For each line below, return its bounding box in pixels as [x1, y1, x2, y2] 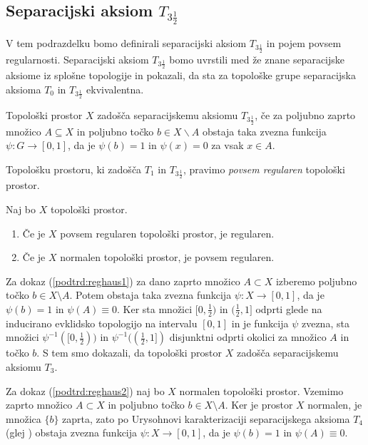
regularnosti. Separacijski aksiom [6, 51, 149, 66]
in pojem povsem [266, 36, 342, 51]
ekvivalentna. [86, 81, 144, 96]
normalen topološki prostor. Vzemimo [179, 383, 344, 398]
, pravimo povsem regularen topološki [183, 161, 345, 176]
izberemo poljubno [275, 273, 357, 288]
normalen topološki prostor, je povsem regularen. [60, 250, 275, 265]
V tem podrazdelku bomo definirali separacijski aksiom [6, 36, 247, 51]
